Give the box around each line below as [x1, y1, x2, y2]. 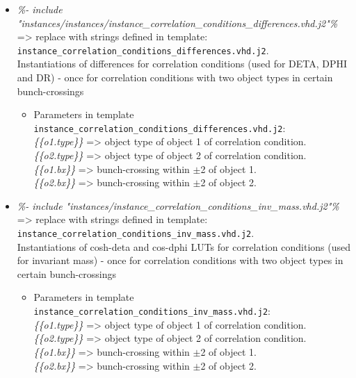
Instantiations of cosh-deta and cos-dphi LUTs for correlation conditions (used [17, 239, 351, 254]
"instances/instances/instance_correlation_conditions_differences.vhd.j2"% [17, 15, 338, 30]
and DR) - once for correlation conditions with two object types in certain [17, 70, 333, 85]
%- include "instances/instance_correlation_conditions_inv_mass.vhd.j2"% [17, 198, 339, 213]
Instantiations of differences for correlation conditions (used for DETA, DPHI [17, 56, 348, 71]
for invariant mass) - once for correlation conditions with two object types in [17, 253, 343, 268]
